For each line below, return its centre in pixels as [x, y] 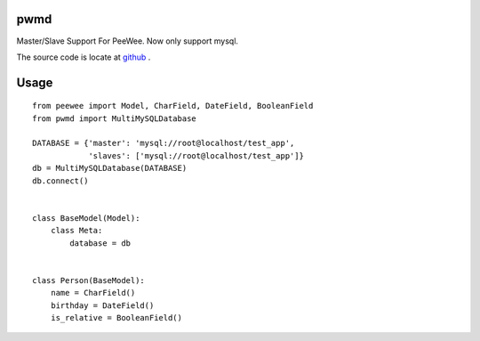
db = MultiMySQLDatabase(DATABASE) [110, 168]
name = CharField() [93, 293]
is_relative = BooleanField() [116, 317]
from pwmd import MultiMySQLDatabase [115, 118]
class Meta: [76, 231]
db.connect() [60, 181]
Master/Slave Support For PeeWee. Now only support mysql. [128, 41]
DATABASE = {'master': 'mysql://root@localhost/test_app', [164, 143]
